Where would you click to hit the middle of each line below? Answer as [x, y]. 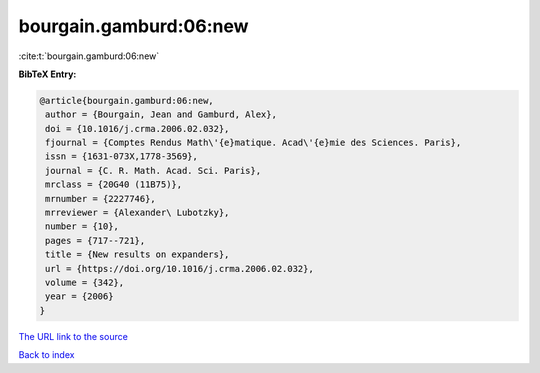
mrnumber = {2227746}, [101, 198]
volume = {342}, [85, 282]
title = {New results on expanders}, [137, 254]
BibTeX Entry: [47, 74]
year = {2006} [79, 296]
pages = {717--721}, [95, 240]
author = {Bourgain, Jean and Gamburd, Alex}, [161, 114]
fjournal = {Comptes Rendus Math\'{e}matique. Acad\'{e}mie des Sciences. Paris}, [253, 143]
